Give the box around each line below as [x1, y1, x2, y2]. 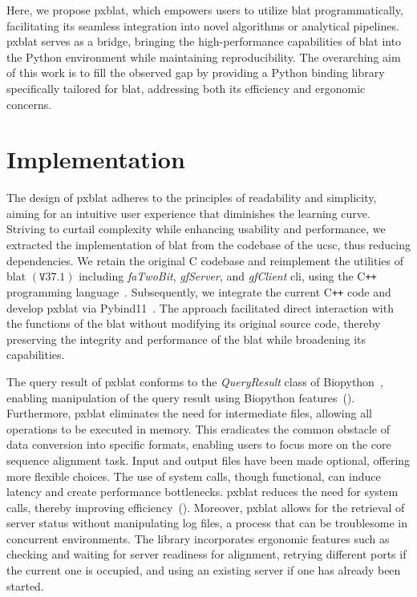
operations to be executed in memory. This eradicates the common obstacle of [6, 420, 390, 437]
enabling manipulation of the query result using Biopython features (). [6, 389, 355, 405]
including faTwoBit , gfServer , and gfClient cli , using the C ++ [79, 268, 377, 284]
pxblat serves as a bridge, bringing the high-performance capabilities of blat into [6, 33, 402, 50]
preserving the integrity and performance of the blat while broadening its [6, 330, 366, 347]
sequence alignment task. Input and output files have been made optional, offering [6, 451, 411, 468]
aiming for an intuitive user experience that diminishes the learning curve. [6, 204, 370, 221]
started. [6, 577, 44, 594]
